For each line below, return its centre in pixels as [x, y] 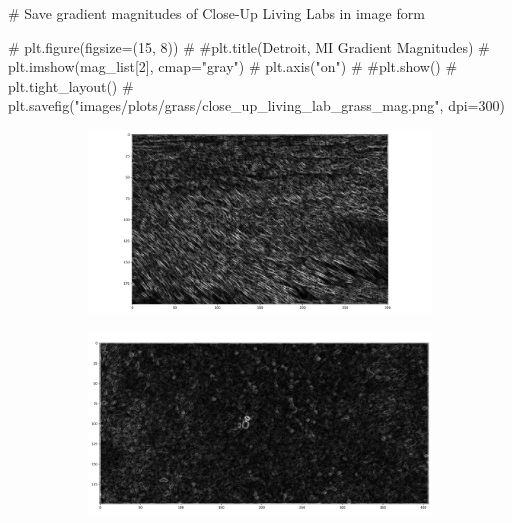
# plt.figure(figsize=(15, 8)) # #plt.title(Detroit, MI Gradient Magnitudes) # [249, 46]
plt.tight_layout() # [71, 85]
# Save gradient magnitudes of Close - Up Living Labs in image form [216, 13]
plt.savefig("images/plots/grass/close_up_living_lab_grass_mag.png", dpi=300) [256, 105]
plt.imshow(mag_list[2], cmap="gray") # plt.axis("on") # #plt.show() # [233, 66]
